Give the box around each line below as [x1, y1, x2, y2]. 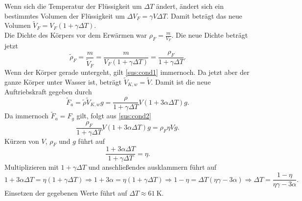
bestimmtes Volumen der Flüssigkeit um [4, 10, 125, 21]
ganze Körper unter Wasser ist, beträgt [4, 76, 122, 87]
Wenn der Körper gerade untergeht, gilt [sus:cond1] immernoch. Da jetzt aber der [4, 67, 250, 77]
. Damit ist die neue [151, 76, 211, 87]
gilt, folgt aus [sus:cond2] [76, 111, 151, 121]
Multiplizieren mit [4, 162, 59, 172]
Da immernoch [4, 111, 49, 121]
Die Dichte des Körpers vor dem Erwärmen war [4, 30, 147, 40]
